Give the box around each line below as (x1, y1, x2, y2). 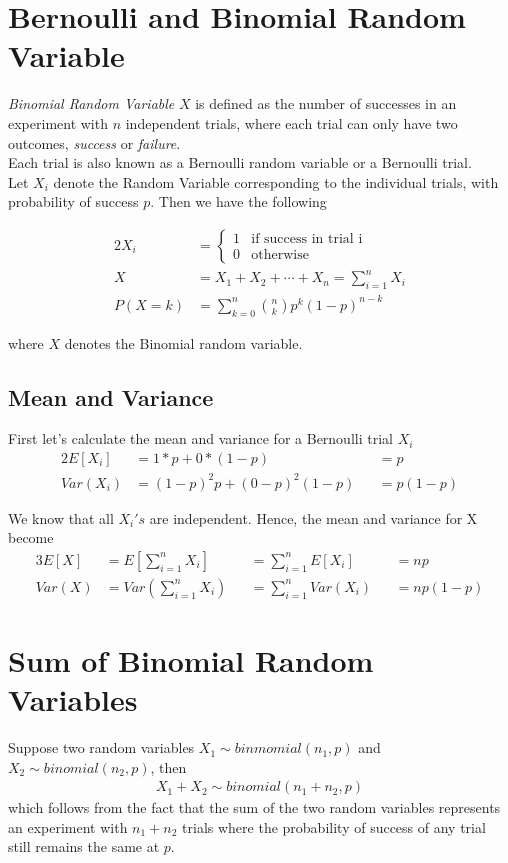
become (8, 527, 54, 548)
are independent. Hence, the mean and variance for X (149, 507, 478, 528)
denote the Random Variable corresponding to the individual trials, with (53, 171, 499, 192)
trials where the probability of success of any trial (182, 816, 486, 837)
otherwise (251, 248, 309, 263)
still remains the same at (8, 836, 160, 857)
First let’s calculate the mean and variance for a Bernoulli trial (8, 428, 393, 449)
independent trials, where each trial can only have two (125, 112, 458, 133)
